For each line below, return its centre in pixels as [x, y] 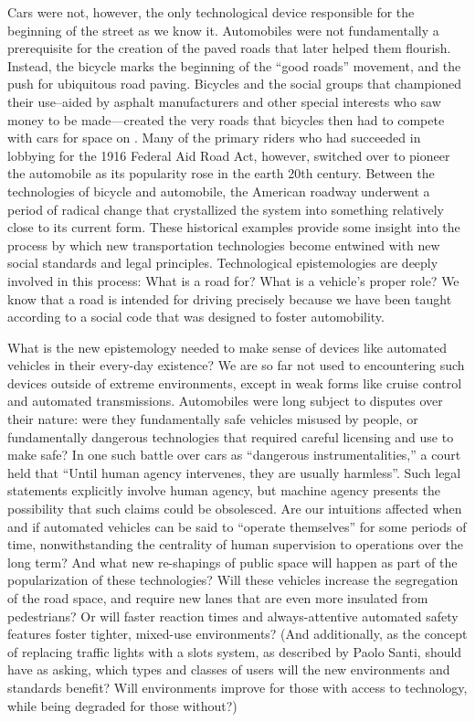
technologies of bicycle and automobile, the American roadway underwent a [219, 191]
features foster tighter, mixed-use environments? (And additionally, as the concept [237, 634]
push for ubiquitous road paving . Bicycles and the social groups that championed [234, 84]
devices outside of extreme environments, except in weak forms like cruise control [235, 382]
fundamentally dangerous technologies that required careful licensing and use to [231, 436]
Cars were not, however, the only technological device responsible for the [211, 12]
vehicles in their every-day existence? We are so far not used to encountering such [236, 365]
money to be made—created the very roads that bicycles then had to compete [226, 119]
